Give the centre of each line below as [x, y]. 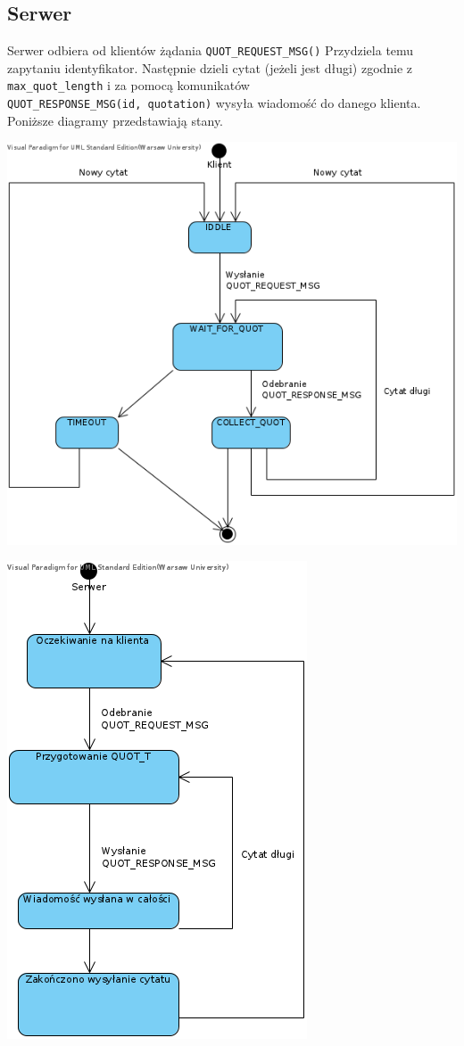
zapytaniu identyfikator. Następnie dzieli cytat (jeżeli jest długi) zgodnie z [210, 67]
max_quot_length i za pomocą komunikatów [128, 85]
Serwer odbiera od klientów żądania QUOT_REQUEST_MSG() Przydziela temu [211, 50]
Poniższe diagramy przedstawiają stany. [116, 120]
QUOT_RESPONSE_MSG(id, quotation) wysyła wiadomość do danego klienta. [214, 103]
